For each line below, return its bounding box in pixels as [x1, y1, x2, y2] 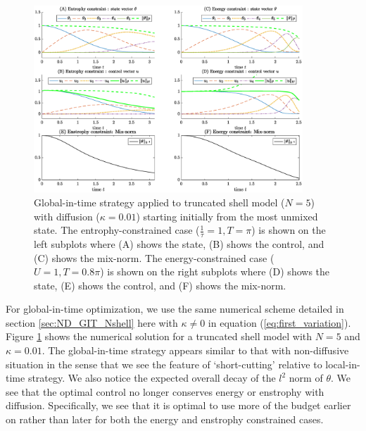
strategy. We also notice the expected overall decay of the [27, 370, 276, 385]
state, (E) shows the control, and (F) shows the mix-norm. [34, 277, 286, 292]
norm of [289, 370, 323, 385]
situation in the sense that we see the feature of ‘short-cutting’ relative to [6, 356, 322, 371]
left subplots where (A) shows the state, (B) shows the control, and [34, 236, 324, 251]
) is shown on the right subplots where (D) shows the [100, 264, 330, 279]
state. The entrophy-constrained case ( [34, 223, 200, 237]
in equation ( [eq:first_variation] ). [208, 315, 351, 330]
